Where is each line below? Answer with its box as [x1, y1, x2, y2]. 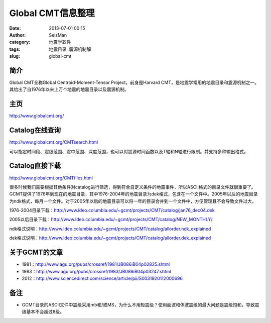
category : [9, 39, 31, 45]
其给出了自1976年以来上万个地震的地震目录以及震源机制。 [9, 86, 129, 92]
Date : [9, 25, 21, 31]
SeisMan [49, 32, 67, 38]
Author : [9, 32, 26, 38]
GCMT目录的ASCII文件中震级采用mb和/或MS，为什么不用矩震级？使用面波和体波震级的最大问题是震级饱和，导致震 [22, 301, 259, 307]
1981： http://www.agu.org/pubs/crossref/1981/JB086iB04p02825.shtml [22, 261, 170, 267]
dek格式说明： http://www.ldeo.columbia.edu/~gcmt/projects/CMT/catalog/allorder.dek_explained [9, 235, 211, 241]
